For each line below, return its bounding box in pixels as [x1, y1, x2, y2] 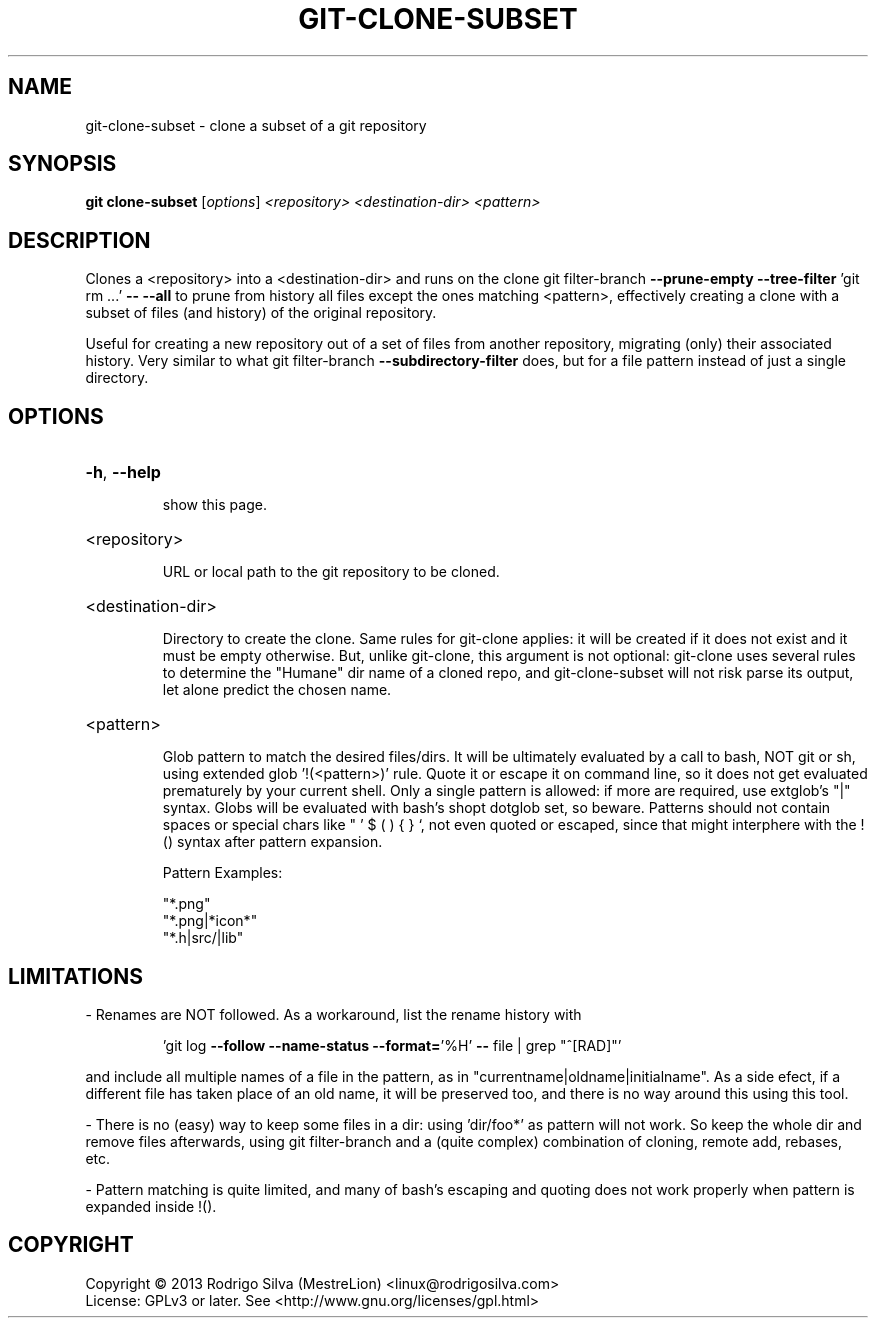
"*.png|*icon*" [162, 912, 258, 930]
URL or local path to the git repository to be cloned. [162, 563, 500, 581]
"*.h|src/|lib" [162, 929, 244, 947]
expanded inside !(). [85, 1197, 217, 1215]
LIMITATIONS [8, 963, 144, 989]
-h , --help [85, 462, 161, 483]
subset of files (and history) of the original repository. [85, 304, 437, 322]
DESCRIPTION [8, 227, 151, 253]
